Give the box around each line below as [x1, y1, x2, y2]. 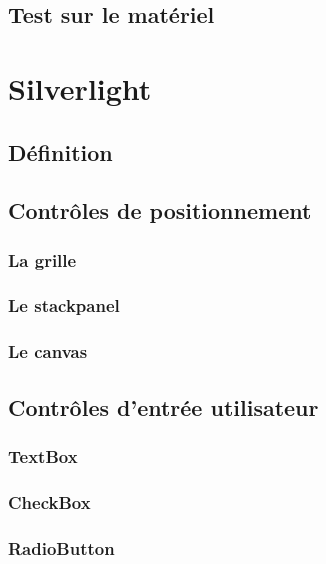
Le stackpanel [8, 293, 120, 318]
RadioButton [8, 535, 115, 560]
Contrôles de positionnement [8, 195, 312, 226]
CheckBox [8, 489, 91, 514]
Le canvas [8, 339, 88, 364]
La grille [8, 247, 77, 272]
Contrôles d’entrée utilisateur [8, 391, 319, 422]
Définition [8, 136, 113, 167]
